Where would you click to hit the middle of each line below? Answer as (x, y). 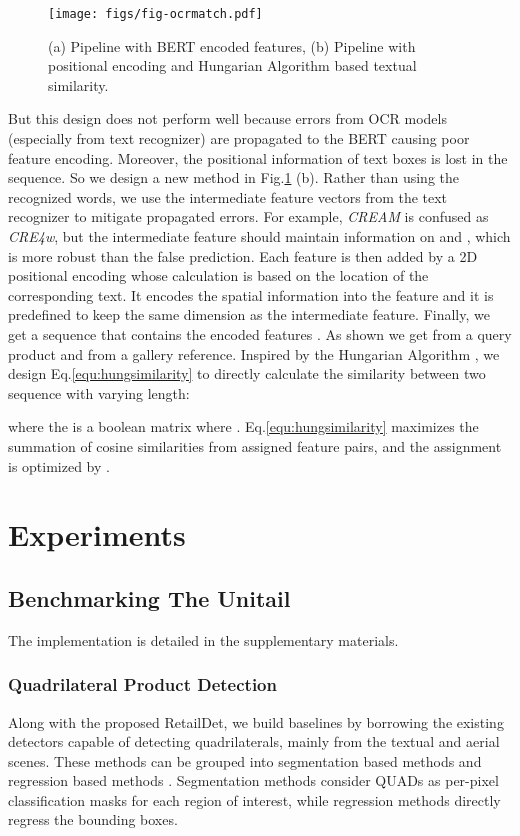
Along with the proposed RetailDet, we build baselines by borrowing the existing (256, 721)
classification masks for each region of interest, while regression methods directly (254, 799)
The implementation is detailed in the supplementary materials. (203, 639)
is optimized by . (59, 465)
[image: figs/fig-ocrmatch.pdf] (155, 14)
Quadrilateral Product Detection (142, 684)
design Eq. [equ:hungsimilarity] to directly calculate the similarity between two (247, 373)
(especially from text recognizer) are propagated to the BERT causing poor (239, 138)
